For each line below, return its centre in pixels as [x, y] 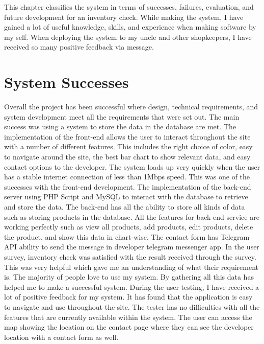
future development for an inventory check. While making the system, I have [124, 17]
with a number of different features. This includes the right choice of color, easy [128, 146]
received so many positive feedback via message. [79, 47]
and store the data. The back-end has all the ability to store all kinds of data [125, 207]
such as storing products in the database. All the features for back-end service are [132, 216]
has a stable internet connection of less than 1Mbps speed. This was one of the [127, 177]
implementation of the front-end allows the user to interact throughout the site [127, 136]
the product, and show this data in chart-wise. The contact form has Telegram [127, 236]
